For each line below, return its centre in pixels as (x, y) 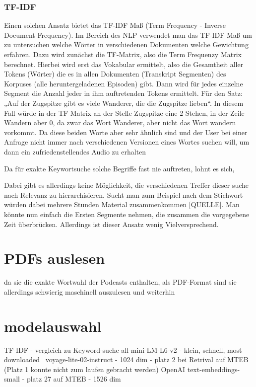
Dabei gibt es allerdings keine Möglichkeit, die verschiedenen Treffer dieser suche (127, 185)
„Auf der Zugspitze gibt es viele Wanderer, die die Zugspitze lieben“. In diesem (124, 103)
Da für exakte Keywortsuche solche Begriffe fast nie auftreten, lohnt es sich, (119, 168)
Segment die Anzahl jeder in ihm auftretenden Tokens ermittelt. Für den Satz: (123, 93)
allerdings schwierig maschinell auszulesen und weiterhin (90, 291)
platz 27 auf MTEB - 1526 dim (74, 379)
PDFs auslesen (55, 258)
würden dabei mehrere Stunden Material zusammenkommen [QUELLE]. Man (122, 204)
